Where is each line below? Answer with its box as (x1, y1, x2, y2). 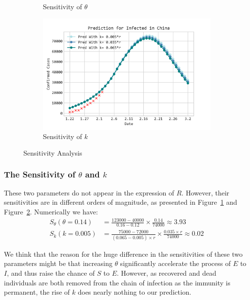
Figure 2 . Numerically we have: (4, 206, 98, 216)
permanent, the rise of (4, 287, 70, 297)
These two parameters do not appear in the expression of (4, 187, 174, 197)
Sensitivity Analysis (23, 147, 82, 158)
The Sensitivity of (4, 168, 76, 180)
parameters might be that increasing (4, 258, 113, 268)
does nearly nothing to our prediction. (77, 287, 192, 297)
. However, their (181, 187, 230, 197)
